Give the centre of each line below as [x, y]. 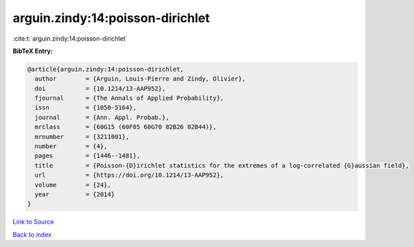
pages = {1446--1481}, [88, 156]
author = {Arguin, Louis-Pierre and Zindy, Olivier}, [140, 79]
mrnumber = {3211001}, [82, 137]
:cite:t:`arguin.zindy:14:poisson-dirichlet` [70, 39]
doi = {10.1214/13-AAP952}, [100, 88]
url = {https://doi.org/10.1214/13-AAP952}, [129, 175]
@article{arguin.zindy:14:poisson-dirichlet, [106, 69]
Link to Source [33, 222]
